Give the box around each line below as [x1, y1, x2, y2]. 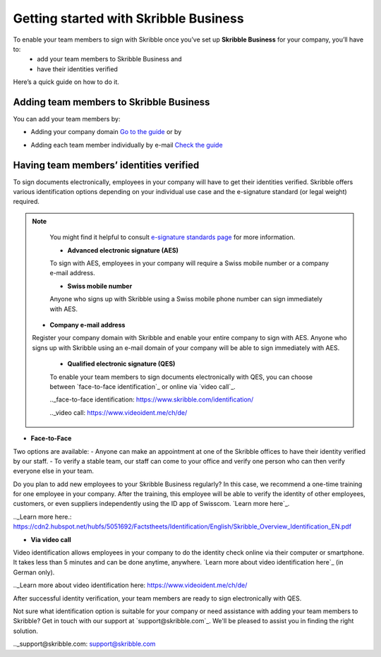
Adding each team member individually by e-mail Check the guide [30, 140, 223, 149]
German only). [13, 568, 55, 577]
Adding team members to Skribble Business [13, 96, 210, 108]
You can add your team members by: [13, 115, 121, 123]
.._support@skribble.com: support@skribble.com [13, 639, 156, 649]
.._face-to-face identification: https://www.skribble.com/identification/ [49, 395, 254, 404]
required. [13, 198, 40, 206]
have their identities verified [37, 64, 118, 73]
